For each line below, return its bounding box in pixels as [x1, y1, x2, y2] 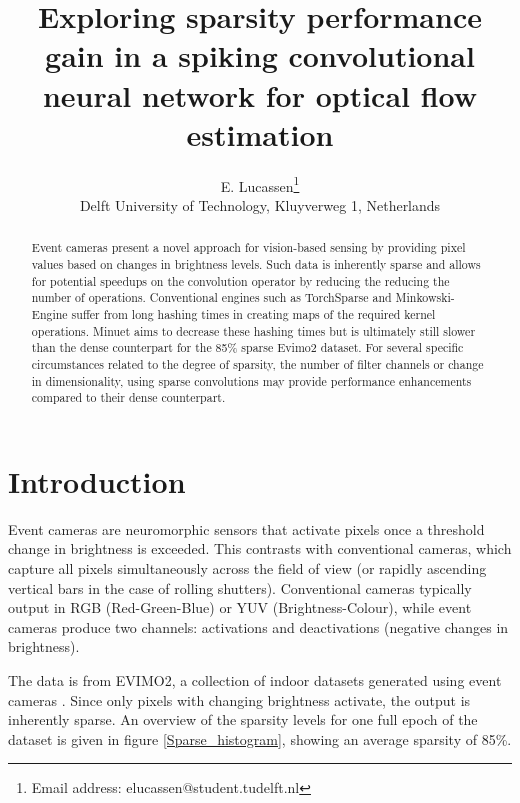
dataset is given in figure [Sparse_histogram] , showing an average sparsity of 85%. [8, 728, 512, 749]
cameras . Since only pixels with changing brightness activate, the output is [8, 689, 471, 710]
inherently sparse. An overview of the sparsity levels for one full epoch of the [8, 709, 478, 730]
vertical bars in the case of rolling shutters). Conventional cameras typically [8, 577, 472, 598]
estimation [186, 113, 334, 154]
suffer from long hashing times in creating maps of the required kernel [71, 305, 436, 322]
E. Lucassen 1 [220, 172, 300, 196]
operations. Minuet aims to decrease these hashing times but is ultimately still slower [31, 322, 476, 339]
